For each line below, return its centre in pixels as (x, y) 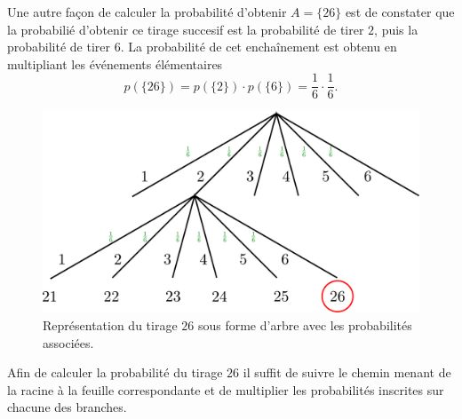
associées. (68, 342)
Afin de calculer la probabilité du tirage (115, 372)
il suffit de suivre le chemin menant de (347, 372)
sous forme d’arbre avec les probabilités (305, 324)
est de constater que (400, 12)
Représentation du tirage (110, 324)
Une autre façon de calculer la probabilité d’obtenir (147, 12)
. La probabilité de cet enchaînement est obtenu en (259, 47)
